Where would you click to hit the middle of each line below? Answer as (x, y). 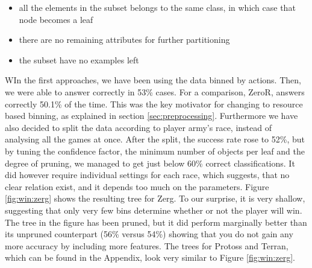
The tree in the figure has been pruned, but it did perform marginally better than (156, 222)
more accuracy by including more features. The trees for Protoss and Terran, (147, 245)
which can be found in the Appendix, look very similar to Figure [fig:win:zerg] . (150, 257)
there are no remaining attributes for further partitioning (124, 40)
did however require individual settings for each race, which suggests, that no (147, 175)
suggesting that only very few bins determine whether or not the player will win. (154, 210)
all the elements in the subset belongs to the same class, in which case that (157, 7)
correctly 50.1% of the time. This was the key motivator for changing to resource (154, 104)
